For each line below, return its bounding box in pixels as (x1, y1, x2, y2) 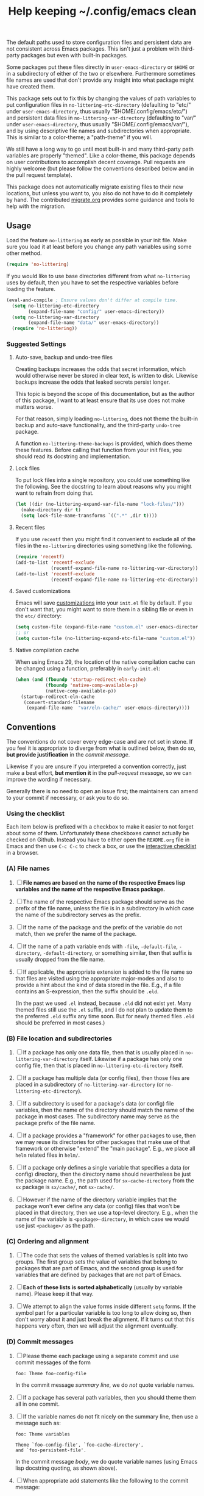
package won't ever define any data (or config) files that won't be (15, 1203, 180, 1209)
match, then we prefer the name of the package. (15, 930, 137, 937)
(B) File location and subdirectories (6, 1034, 113, 1043)
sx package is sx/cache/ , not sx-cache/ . (15, 1184, 114, 1190)
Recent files (15, 523, 46, 531)
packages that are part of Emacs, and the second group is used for (15, 1265, 184, 1272)
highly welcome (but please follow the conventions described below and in (6, 165, 194, 172)
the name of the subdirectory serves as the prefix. (15, 911, 141, 918)
